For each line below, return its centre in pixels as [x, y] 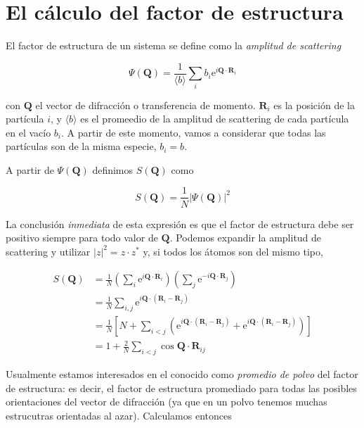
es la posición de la [314, 105]
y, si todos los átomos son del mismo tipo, [233, 251]
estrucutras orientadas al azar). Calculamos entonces [119, 415]
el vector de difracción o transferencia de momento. [145, 105]
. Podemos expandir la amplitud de [246, 238]
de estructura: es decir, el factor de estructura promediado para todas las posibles [181, 388]
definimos [113, 169]
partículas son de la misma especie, [81, 146]
